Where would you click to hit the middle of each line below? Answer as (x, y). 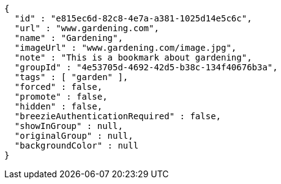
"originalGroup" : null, (74, 136)
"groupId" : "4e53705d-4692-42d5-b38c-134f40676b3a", (146, 67)
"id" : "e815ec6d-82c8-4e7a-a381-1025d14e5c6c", (133, 18)
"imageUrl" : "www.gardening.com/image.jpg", (126, 48)
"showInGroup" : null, (69, 126)
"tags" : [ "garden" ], (71, 77)
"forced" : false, (58, 87)
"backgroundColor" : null (77, 145)
